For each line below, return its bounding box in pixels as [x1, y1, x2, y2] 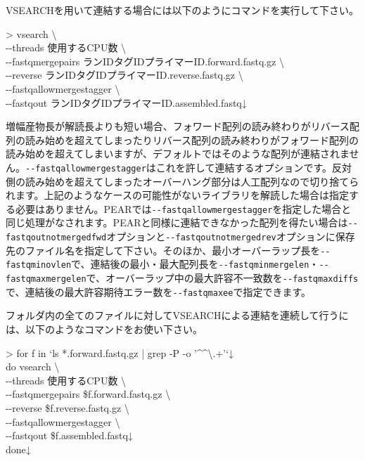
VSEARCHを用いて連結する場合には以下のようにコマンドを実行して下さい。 [6, 3, 359, 17]
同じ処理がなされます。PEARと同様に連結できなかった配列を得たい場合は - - [6, 215, 358, 230]
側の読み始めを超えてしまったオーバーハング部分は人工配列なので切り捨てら [6, 174, 359, 188]
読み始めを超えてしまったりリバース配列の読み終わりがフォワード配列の [25, 132, 359, 147]
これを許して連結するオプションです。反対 [155, 160, 352, 174]
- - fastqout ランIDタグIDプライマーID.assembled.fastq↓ [6, 95, 247, 110]
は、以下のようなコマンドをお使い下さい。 [6, 321, 203, 336]
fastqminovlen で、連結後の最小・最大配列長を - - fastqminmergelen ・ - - [6, 257, 329, 271]
